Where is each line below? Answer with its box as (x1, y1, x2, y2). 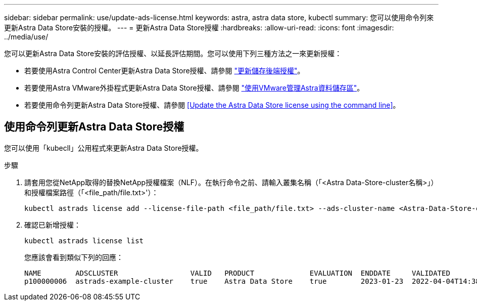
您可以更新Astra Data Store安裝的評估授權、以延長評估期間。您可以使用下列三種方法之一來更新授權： (4, 49, 342, 58)
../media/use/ (4, 32, 49, 41)
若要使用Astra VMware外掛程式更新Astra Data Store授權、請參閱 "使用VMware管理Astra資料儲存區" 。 (24, 83, 364, 92)
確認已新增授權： (24, 220, 81, 229)
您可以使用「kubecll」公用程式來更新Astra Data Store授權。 (4, 143, 203, 152)
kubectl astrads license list (24, 236, 144, 245)
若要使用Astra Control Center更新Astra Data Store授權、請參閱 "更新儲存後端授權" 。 (24, 66, 305, 75)
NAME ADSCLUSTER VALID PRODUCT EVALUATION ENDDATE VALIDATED (24, 269, 450, 277)
